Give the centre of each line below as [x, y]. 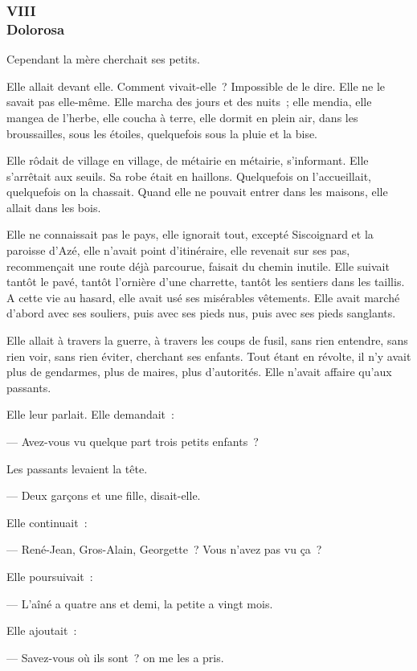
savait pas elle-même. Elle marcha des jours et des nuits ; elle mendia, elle [189, 102]
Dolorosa [36, 29]
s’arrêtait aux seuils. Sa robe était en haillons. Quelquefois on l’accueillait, [189, 176]
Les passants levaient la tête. [77, 468]
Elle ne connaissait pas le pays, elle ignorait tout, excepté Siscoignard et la [190, 234]
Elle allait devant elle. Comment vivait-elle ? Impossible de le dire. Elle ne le [196, 86]
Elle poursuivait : [50, 576]
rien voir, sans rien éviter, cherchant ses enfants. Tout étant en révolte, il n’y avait [209, 356]
